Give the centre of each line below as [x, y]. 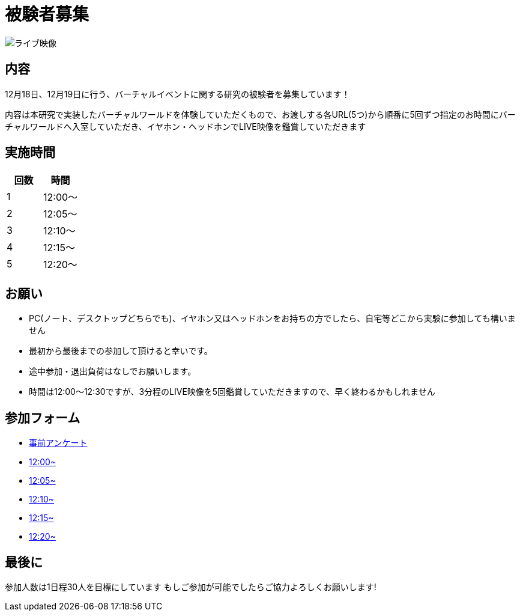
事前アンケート [58, 443]
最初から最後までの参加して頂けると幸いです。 [121, 351]
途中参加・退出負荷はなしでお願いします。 [113, 371]
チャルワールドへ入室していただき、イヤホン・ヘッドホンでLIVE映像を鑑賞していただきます [186, 126]
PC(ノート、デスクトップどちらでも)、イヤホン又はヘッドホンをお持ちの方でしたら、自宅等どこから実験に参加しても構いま [272, 319]
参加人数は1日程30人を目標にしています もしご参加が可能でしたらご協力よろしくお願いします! [191, 587]
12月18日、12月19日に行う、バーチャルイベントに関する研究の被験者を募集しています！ [177, 94]
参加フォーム [43, 418]
